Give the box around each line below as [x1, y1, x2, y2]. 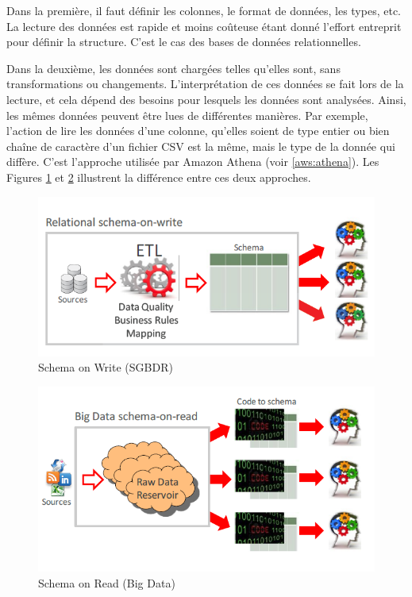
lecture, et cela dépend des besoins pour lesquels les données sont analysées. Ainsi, [6, 91, 406, 107]
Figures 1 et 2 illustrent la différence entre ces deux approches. [6, 168, 311, 185]
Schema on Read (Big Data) [38, 575, 175, 591]
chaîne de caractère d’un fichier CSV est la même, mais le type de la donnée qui [6, 137, 395, 154]
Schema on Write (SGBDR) [38, 359, 173, 376]
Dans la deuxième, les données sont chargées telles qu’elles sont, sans [6, 60, 341, 76]
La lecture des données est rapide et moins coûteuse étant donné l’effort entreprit [6, 17, 402, 34]
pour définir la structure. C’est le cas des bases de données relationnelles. [6, 33, 361, 50]
